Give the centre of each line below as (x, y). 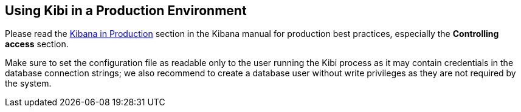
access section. (37, 44)
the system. (28, 84)
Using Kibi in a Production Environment (126, 11)
